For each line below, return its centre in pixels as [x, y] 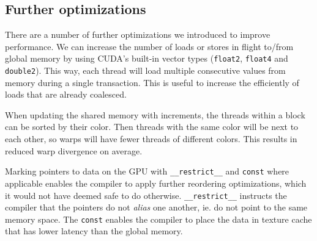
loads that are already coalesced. [66, 94]
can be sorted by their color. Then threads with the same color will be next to [152, 127]
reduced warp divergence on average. [74, 150]
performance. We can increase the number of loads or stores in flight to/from [149, 46]
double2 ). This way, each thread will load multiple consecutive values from [145, 70]
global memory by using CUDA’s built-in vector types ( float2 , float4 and [147, 58]
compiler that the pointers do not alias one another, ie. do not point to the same [156, 207]
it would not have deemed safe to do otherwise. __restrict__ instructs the [146, 195]
